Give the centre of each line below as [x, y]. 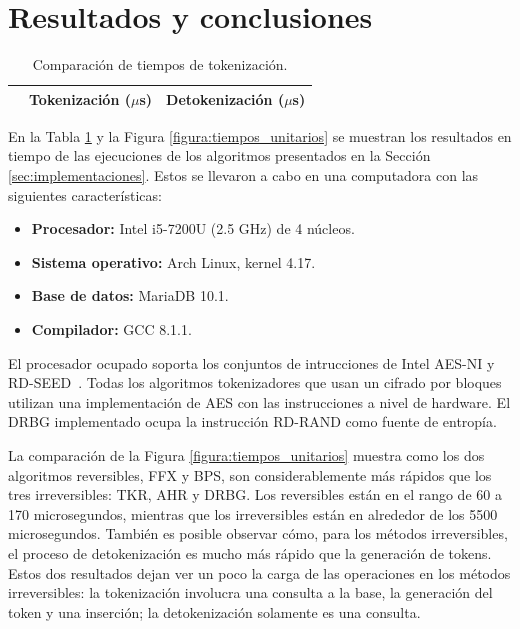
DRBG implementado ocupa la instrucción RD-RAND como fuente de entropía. [252, 421]
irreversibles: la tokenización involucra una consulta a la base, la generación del [250, 592]
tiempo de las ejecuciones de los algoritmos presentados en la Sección [219, 155]
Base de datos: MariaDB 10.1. [130, 295]
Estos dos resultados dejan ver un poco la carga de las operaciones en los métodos [259, 572]
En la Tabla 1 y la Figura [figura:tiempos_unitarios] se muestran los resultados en [260, 135]
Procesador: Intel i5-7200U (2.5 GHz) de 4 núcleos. [193, 228]
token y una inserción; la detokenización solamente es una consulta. [214, 611]
